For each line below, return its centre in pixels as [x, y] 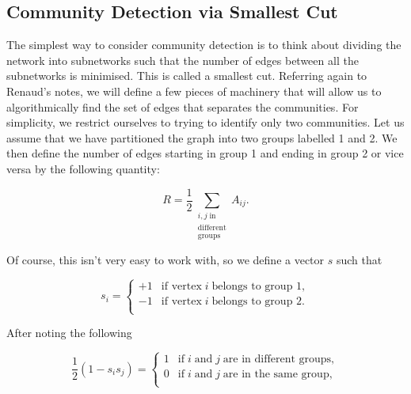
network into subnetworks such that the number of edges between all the [183, 60]
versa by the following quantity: [83, 168]
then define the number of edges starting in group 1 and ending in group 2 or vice [205, 153]
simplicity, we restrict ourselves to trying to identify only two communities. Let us [205, 122]
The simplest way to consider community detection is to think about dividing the [204, 45]
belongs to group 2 [257, 301]
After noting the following [69, 333]
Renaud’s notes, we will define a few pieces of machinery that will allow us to [194, 91]
